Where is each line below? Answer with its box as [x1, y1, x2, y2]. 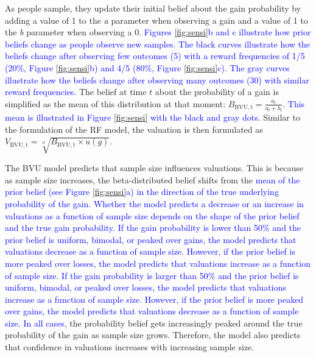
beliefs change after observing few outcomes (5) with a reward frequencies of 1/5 [5, 49, 305, 62]
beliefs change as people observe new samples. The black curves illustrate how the [5, 37, 311, 50]
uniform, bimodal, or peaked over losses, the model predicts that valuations [5, 281, 286, 294]
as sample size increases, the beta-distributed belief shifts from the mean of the [5, 173, 300, 186]
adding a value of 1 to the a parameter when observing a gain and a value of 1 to [5, 13, 308, 26]
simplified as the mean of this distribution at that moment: [5, 97, 226, 110]
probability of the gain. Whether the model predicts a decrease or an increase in [5, 197, 304, 210]
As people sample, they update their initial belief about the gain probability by [5, 2, 301, 14]
